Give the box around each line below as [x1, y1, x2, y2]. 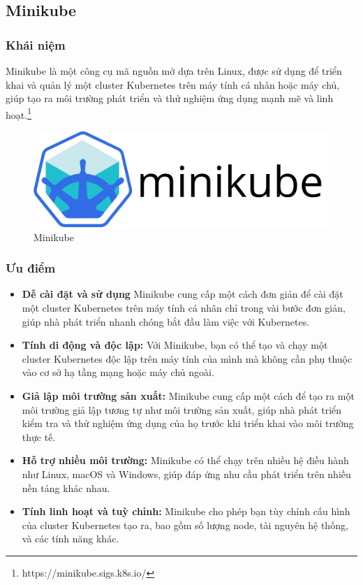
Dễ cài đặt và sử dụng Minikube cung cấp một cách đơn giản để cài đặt [22, 287, 343, 301]
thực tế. [22, 429, 56, 444]
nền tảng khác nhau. [22, 480, 110, 495]
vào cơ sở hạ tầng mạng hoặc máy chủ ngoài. [22, 365, 214, 380]
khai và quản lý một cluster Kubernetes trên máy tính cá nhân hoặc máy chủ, [6, 77, 340, 92]
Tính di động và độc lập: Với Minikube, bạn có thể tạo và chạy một [22, 338, 328, 352]
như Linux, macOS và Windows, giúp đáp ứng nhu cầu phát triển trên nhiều [22, 467, 351, 482]
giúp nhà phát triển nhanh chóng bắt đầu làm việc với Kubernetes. [22, 314, 310, 328]
